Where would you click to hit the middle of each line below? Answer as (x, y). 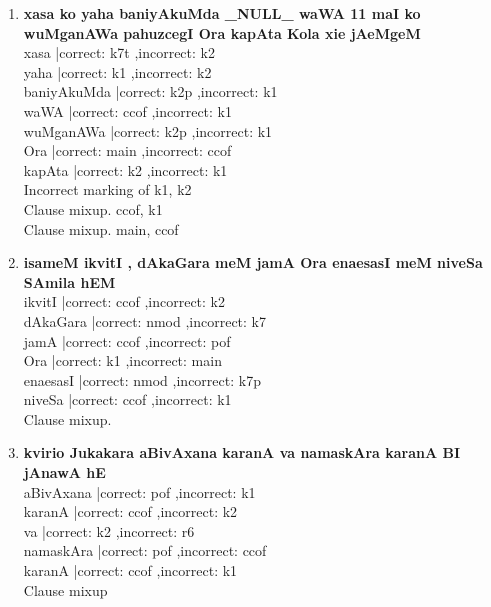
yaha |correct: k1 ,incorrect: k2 (117, 71)
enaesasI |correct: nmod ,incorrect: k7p (142, 379)
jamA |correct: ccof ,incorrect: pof (127, 340)
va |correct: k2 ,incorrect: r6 (109, 530)
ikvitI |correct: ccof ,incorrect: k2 (124, 301)
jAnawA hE (64, 472)
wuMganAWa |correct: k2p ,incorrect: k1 (148, 130)
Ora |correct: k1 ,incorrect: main (122, 360)
